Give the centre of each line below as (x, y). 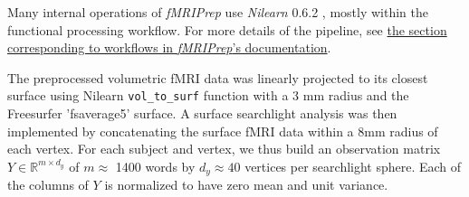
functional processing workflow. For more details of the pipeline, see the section (227, 29)
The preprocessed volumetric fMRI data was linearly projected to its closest (218, 77)
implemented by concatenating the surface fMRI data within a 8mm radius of (223, 131)
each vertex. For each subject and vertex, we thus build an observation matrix (224, 149)
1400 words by (155, 166)
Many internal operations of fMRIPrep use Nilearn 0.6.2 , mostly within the (218, 12)
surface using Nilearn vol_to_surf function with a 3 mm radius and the (208, 95)
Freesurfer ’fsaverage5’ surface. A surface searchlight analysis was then (202, 113)
